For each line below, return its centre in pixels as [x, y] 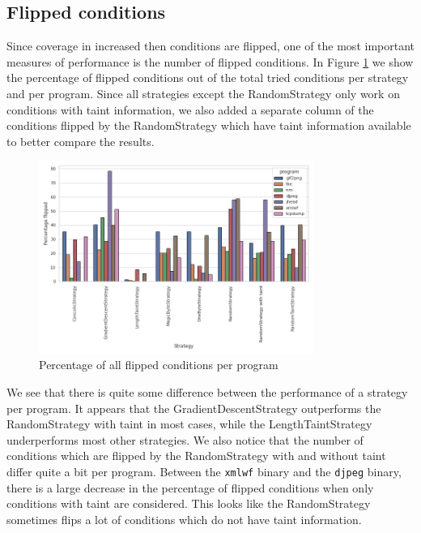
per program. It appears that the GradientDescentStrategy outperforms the [194, 408]
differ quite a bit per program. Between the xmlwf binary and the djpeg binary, [204, 471]
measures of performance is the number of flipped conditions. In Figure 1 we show [210, 61]
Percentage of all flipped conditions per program [159, 365]
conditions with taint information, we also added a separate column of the [190, 109]
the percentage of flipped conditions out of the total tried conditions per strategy [208, 77]
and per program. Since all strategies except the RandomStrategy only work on [203, 93]
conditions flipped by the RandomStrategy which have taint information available [209, 125]
